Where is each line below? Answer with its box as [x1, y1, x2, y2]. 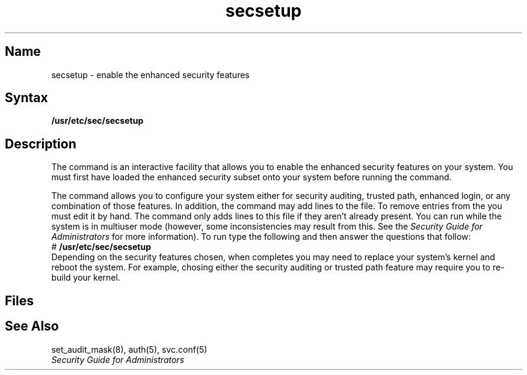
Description [5, 136, 76, 151]
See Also [5, 319, 59, 334]
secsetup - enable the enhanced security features [51, 69, 250, 80]
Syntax [5, 90, 48, 106]
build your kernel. [51, 272, 120, 283]
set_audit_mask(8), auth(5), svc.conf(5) [51, 344, 208, 355]
